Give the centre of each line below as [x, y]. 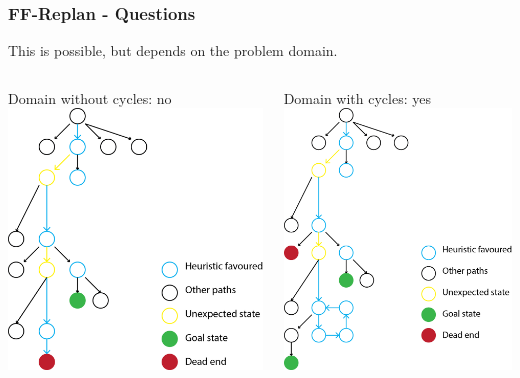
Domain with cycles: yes [357, 97]
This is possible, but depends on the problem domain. [173, 50]
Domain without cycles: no [90, 97]
